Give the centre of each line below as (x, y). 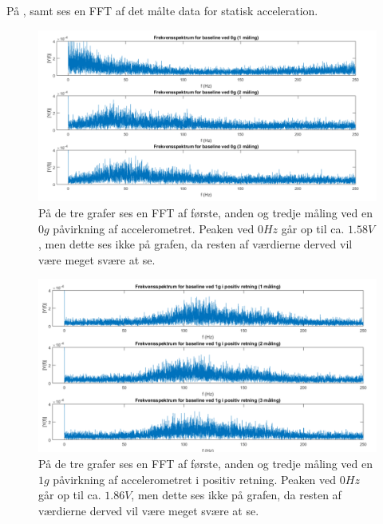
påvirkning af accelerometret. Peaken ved (154, 228)
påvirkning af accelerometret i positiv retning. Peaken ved (195, 479)
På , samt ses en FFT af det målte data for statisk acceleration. (162, 10)
